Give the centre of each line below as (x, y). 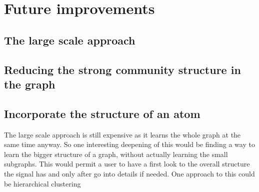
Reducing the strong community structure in (122, 69)
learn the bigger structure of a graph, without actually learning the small (116, 154)
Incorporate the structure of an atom (102, 113)
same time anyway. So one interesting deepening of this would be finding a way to (129, 144)
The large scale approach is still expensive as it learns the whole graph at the (122, 134)
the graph (30, 84)
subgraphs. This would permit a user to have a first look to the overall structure (127, 164)
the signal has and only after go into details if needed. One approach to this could (129, 173)
